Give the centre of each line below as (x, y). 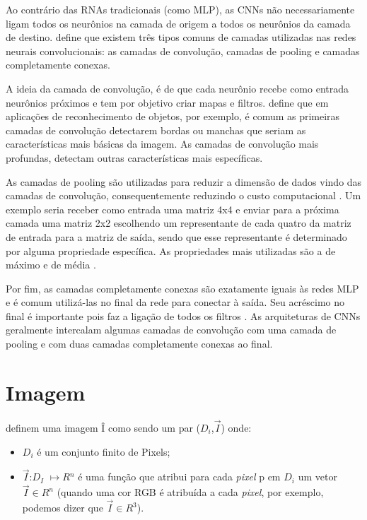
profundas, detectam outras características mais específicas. (134, 157)
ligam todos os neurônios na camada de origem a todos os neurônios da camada (178, 23)
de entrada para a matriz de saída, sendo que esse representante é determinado (176, 236)
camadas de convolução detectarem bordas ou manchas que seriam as (156, 130)
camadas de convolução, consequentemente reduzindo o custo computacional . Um (183, 195)
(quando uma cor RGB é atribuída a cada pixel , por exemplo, (190, 492)
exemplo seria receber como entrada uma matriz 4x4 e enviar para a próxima (173, 209)
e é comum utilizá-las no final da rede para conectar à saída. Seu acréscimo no (175, 302)
